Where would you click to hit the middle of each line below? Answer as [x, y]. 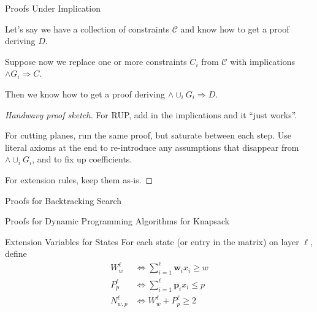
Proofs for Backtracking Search [63, 200]
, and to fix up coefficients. [82, 159]
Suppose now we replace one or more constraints [96, 61]
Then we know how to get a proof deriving [85, 93]
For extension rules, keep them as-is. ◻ [79, 179]
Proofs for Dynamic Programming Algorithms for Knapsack [117, 221]
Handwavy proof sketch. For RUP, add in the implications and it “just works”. [151, 114]
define [16, 253]
